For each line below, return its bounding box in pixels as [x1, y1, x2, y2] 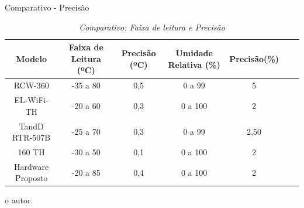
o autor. [5, 194, 33, 206]
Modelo [16, 52, 47, 64]
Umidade [175, 46, 213, 59]
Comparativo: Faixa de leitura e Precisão [79, 21, 225, 33]
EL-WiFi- [14, 94, 49, 106]
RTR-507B [12, 131, 51, 144]
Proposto [15, 172, 48, 184]
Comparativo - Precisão [5, 1, 89, 13]
